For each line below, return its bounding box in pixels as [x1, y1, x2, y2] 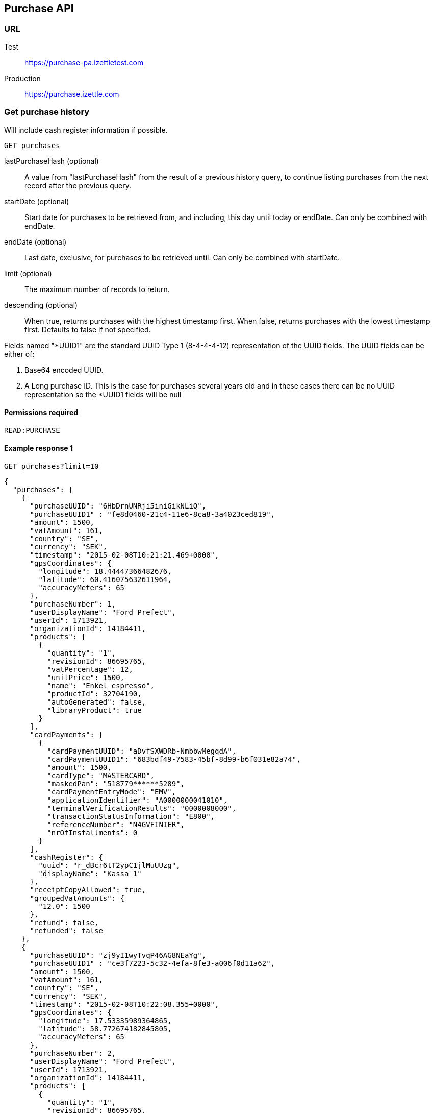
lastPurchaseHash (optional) [4, 156, 99, 165]
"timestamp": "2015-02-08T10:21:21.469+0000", [30, 550, 219, 559]
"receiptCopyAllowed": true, [30, 885, 146, 894]
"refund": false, [30, 918, 99, 927]
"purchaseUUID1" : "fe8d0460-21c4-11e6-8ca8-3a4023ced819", [30, 510, 275, 518]
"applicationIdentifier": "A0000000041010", [47, 795, 228, 804]
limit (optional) [4, 269, 52, 278]
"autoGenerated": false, [47, 697, 146, 706]
